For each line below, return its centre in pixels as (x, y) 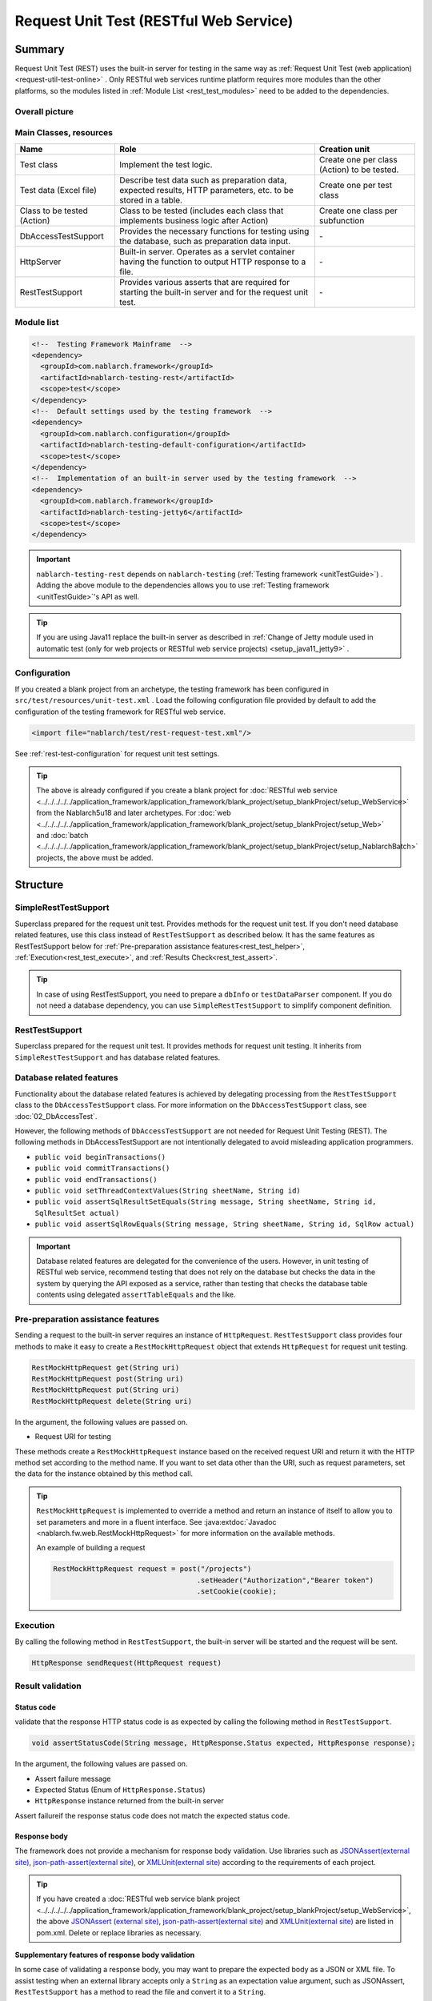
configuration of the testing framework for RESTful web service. (120, 712)
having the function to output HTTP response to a (212, 262)
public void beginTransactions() (100, 1157)
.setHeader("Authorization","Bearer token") (285, 1580)
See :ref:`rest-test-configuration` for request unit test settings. (117, 753)
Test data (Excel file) (58, 190)
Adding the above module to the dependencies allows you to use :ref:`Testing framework (183, 585)
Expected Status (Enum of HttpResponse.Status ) (120, 1790)
